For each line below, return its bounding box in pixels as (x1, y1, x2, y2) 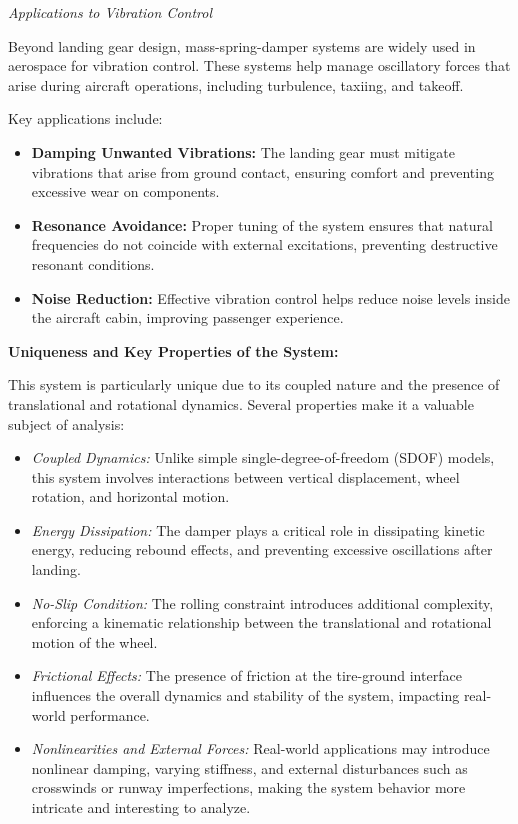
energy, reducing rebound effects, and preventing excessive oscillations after (31, 539, 493, 560)
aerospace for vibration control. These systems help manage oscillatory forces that (8, 55, 511, 76)
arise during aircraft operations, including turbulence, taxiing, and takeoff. (8, 74, 464, 95)
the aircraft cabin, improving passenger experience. (31, 307, 344, 328)
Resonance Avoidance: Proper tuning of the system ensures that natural (31, 214, 493, 235)
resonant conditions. (31, 253, 155, 274)
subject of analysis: (8, 413, 125, 434)
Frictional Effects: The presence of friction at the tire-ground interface (31, 665, 462, 686)
